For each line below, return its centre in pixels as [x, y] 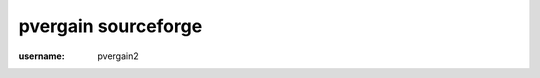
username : [41, 56]
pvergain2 [118, 56]
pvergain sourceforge [110, 26]
